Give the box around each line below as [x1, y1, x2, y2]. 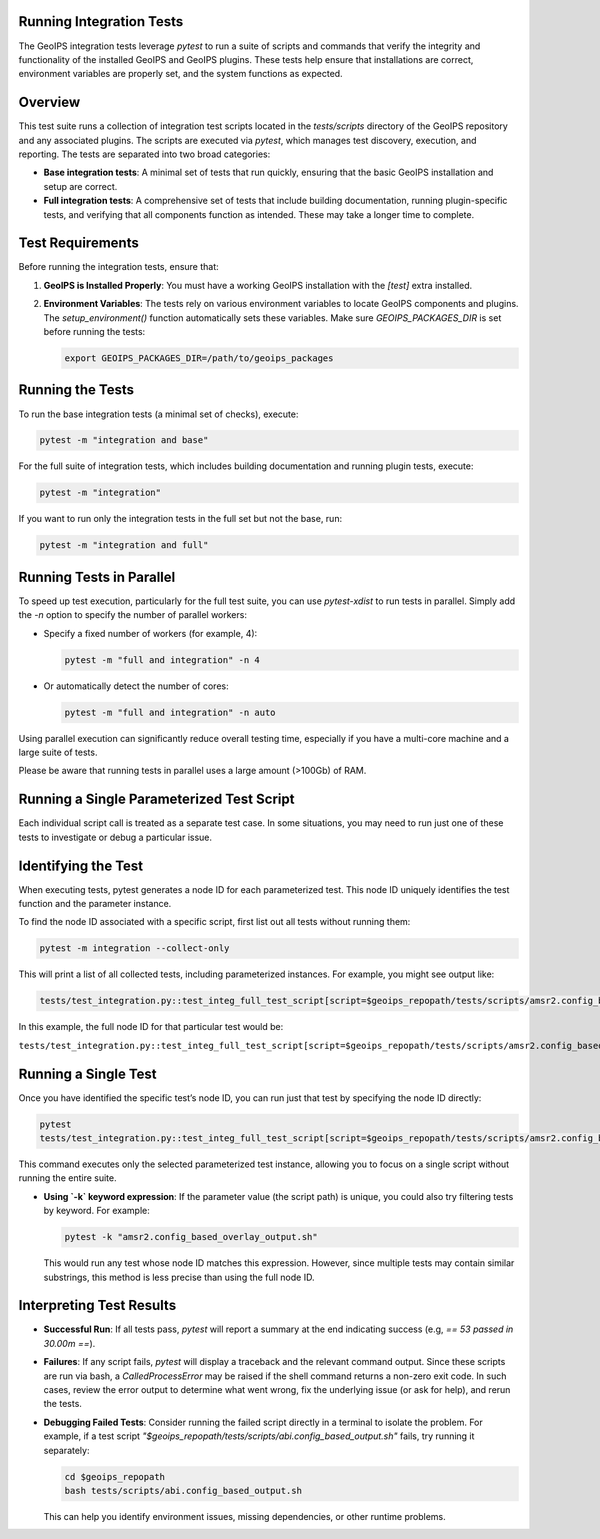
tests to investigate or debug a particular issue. [18, 831, 213, 843]
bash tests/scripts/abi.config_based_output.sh [64, 1485, 302, 1496]
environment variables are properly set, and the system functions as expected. [18, 68, 344, 80]
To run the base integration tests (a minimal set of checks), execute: [18, 408, 299, 420]
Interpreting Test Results [18, 1297, 177, 1314]
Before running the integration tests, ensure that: [18, 261, 219, 273]
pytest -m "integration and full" [39, 540, 209, 551]
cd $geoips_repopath [64, 1471, 165, 1482]
